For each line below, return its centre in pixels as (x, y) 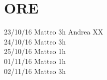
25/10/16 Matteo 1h (35, 51)
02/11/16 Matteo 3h (35, 71)
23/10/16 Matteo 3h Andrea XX (54, 32)
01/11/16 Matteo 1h (35, 61)
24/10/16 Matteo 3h (35, 41)
